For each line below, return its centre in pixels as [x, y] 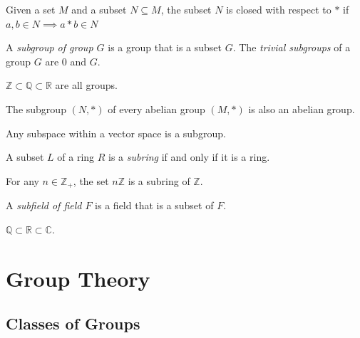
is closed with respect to [279, 9]
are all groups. [86, 85]
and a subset [99, 9]
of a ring [76, 157]
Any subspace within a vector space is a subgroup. [116, 133]
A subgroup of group [50, 47]
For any [22, 180]
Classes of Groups [73, 323]
